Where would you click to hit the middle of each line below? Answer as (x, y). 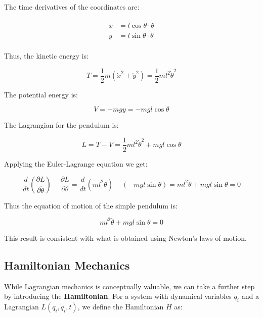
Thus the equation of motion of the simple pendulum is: (91, 205)
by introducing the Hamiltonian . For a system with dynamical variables (118, 296)
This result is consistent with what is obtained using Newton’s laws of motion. (125, 237)
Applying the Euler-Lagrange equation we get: (76, 164)
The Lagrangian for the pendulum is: (61, 125)
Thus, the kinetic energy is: (47, 56)
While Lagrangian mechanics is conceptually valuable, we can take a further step (129, 286)
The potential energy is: (41, 94)
